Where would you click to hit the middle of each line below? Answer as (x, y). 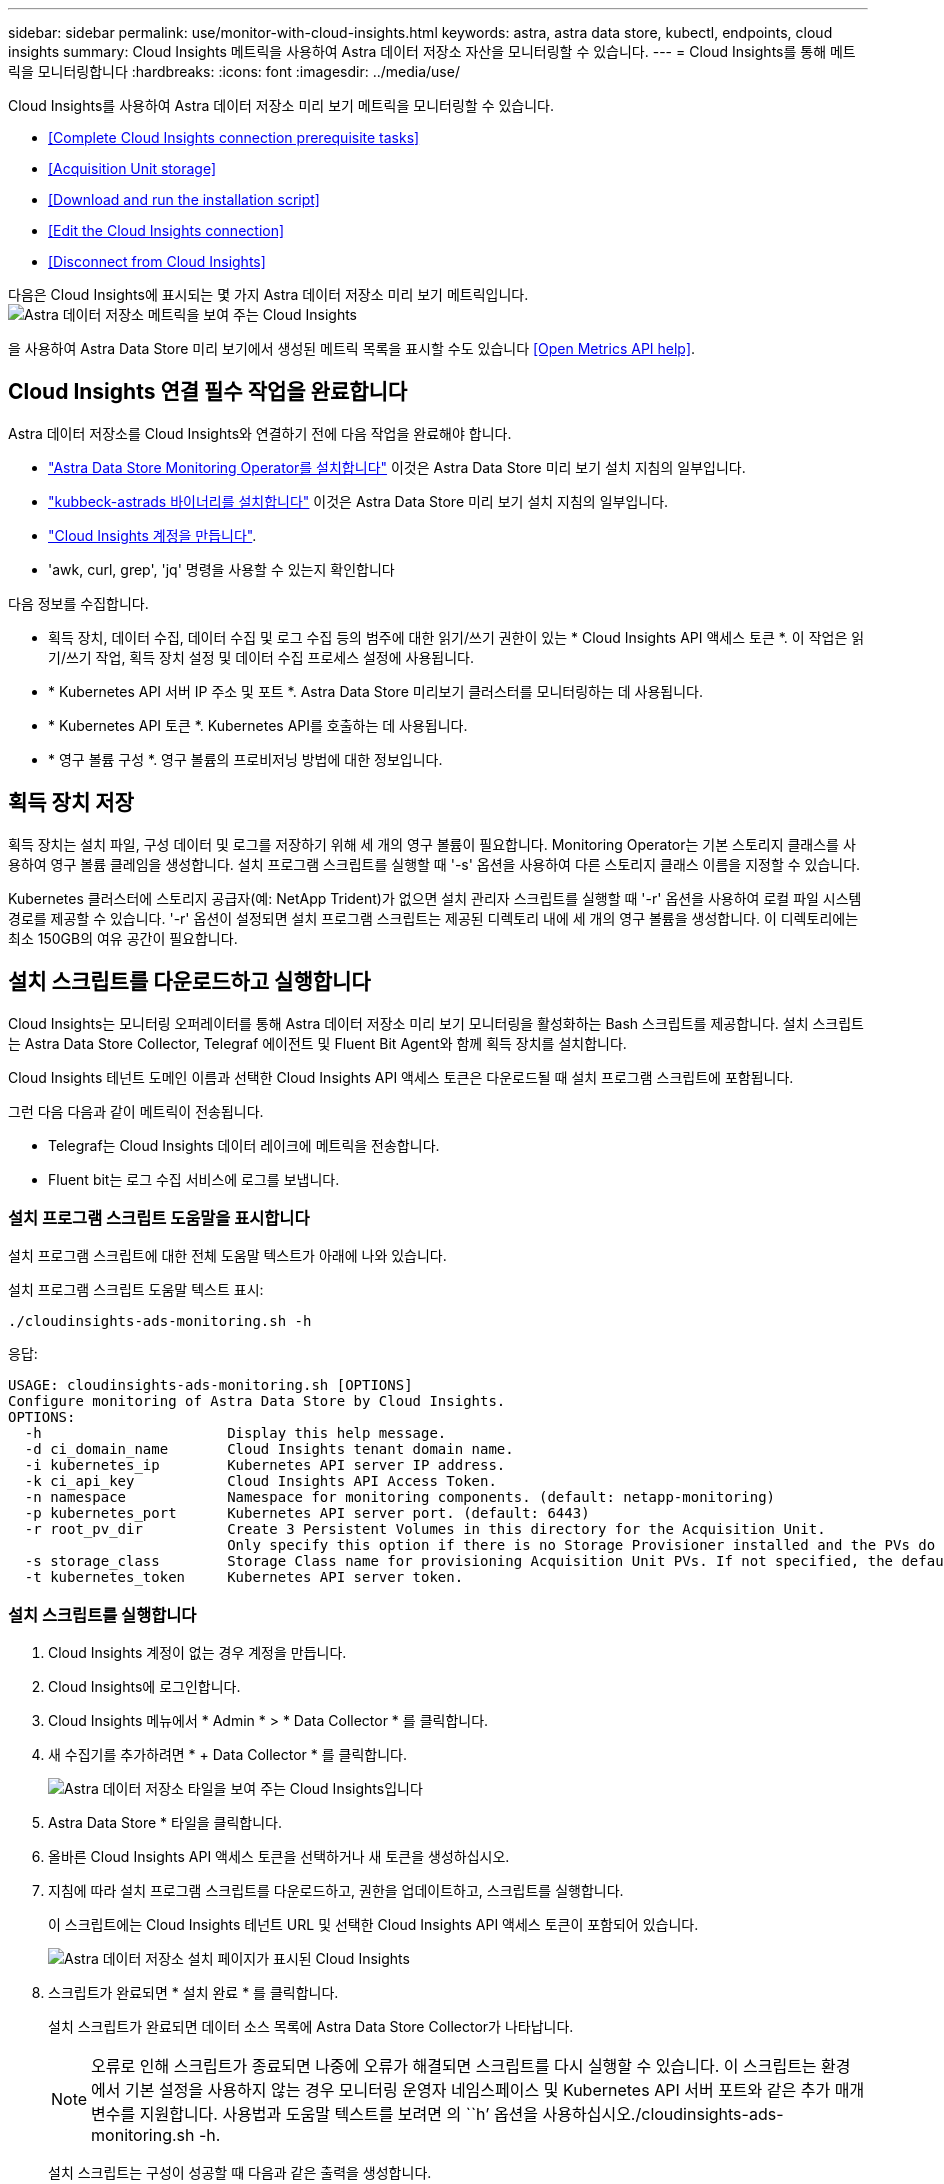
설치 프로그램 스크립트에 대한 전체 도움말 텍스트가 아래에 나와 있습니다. (227, 1256)
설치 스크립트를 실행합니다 (102, 1614)
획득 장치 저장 (71, 803)
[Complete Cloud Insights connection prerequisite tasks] (234, 137)
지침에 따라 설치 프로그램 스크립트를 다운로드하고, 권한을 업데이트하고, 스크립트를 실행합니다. (336, 1891)
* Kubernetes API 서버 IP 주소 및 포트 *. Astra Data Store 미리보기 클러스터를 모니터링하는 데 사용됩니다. (376, 691)
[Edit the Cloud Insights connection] (166, 230)
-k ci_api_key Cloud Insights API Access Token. (260, 1481)
